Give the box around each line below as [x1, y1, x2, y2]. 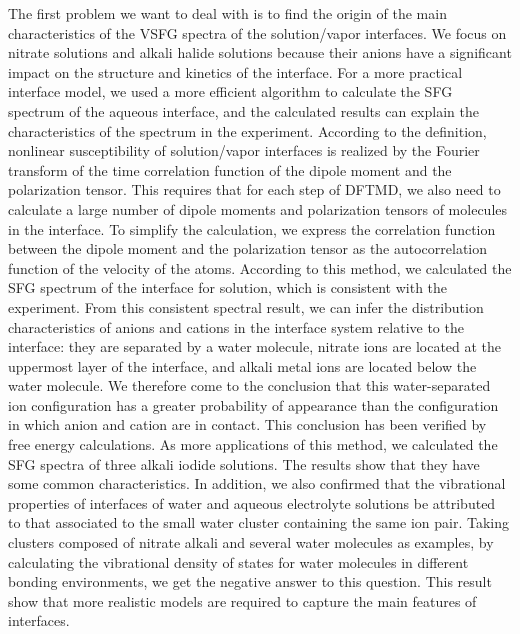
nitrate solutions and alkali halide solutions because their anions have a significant [8, 42, 512, 63]
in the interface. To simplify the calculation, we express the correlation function [8, 218, 496, 239]
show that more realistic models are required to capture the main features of [8, 590, 477, 611]
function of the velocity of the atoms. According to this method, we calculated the [8, 257, 512, 278]
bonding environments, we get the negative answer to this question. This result [8, 571, 492, 592]
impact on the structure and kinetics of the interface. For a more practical [8, 61, 463, 82]
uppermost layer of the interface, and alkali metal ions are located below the [8, 355, 477, 376]
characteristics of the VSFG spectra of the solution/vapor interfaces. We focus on [8, 22, 507, 43]
